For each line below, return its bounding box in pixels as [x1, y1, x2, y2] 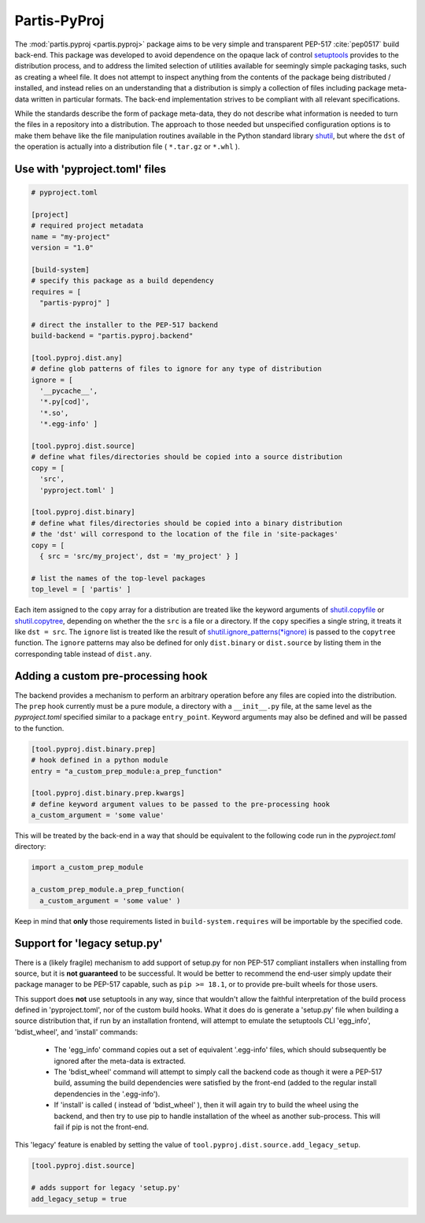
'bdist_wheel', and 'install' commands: [14, 1027, 138, 1036]
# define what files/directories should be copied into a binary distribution [31, 518, 342, 528]
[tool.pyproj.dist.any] [31, 353, 124, 362]
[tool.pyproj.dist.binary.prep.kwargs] [31, 788, 185, 798]
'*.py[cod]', [39, 398, 90, 406]
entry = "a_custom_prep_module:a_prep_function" [31, 766, 223, 776]
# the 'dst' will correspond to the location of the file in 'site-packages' [31, 530, 338, 539]
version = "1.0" [31, 243, 94, 252]
